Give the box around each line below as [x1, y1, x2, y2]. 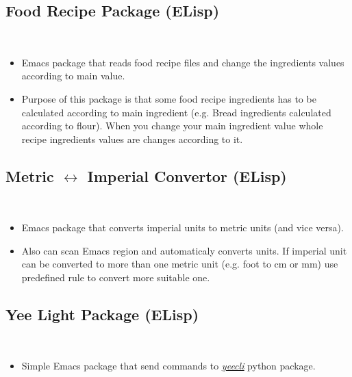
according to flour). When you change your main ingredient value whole [21, 118, 323, 133]
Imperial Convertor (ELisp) [87, 165, 287, 186]
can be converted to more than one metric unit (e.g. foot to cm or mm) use [21, 257, 338, 271]
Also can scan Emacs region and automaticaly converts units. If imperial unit [21, 243, 347, 257]
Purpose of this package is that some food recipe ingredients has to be [21, 91, 316, 105]
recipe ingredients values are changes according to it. [21, 131, 243, 146]
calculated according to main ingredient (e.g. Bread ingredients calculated [21, 105, 331, 119]
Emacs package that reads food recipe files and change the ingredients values [21, 55, 344, 69]
